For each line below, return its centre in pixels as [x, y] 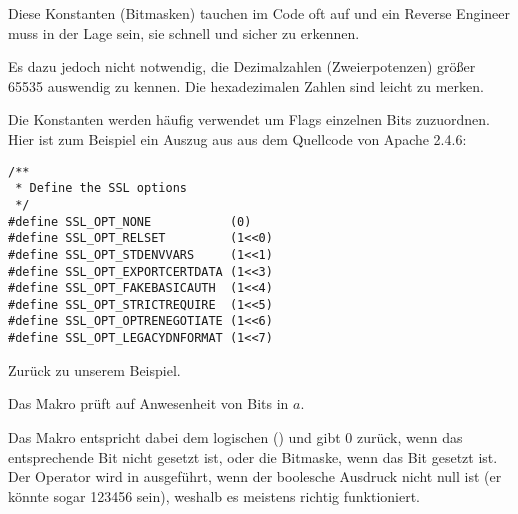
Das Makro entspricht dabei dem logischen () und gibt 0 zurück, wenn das [235, 436]
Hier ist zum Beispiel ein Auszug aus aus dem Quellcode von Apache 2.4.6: [237, 138]
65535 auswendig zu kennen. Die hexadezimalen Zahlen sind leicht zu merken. [246, 85]
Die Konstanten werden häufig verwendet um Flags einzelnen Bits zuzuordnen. [249, 119]
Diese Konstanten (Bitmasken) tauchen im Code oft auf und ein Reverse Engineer [259, 13]
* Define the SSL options [101, 188]
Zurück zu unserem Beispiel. [94, 369]
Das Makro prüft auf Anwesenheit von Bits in [148, 403]
